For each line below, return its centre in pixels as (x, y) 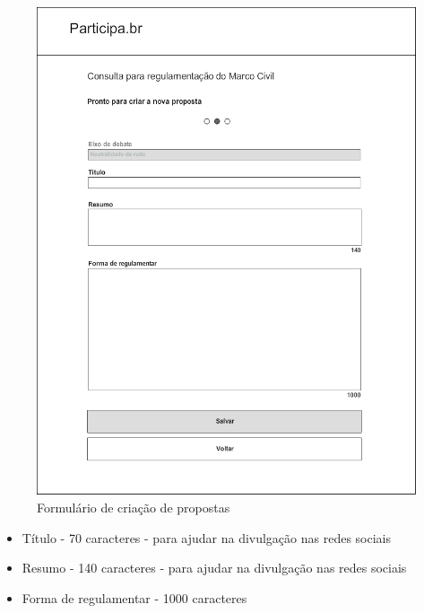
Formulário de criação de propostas (134, 508)
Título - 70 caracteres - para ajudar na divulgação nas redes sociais (207, 537)
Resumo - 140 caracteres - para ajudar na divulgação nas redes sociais (214, 568)
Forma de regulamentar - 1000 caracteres (134, 598)
